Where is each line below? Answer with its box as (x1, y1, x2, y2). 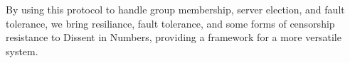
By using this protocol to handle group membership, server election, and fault (6, 2, 345, 16)
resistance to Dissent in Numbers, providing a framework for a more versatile (6, 30, 341, 45)
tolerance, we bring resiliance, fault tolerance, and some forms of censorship (6, 16, 335, 30)
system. (6, 43, 38, 58)
